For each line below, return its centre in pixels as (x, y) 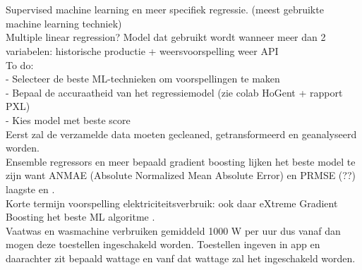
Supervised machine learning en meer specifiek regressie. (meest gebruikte (165, 10)
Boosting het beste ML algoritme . (80, 217)
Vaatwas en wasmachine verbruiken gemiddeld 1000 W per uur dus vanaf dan (173, 230)
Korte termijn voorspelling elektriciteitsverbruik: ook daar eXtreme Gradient (172, 203)
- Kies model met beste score (68, 119)
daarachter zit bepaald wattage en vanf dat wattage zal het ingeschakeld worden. (181, 258)
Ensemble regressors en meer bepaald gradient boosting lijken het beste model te (181, 161)
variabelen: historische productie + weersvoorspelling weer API (142, 50)
